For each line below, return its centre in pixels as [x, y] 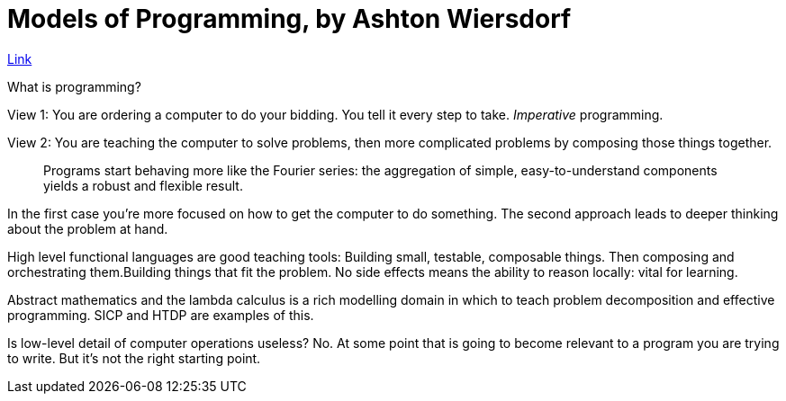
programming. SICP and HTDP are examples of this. [161, 315]
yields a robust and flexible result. [143, 185]
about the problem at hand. [88, 228]
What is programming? [74, 86]
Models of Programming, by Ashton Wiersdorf [289, 19]
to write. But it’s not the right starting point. [134, 358]
